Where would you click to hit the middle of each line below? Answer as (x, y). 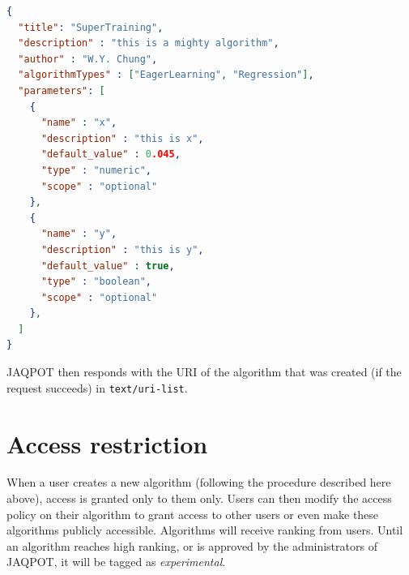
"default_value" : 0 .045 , (111, 154)
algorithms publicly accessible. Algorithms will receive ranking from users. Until (205, 530)
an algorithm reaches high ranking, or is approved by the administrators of (192, 545)
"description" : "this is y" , (122, 249)
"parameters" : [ (62, 90)
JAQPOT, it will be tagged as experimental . (116, 562)
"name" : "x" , (79, 123)
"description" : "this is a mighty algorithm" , (149, 43)
